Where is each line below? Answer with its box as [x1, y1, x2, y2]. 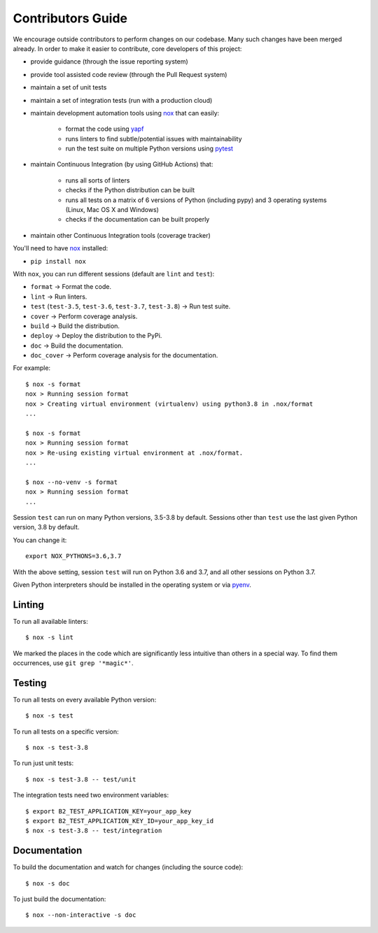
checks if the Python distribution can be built [65, 186, 195, 194]
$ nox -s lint [25, 634, 73, 641]
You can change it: [13, 536, 67, 544]
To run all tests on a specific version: [13, 727, 119, 736]
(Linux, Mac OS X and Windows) [65, 206, 159, 214]
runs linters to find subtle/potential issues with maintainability [65, 134, 242, 143]
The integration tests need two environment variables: [13, 791, 169, 799]
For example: [13, 364, 51, 372]
